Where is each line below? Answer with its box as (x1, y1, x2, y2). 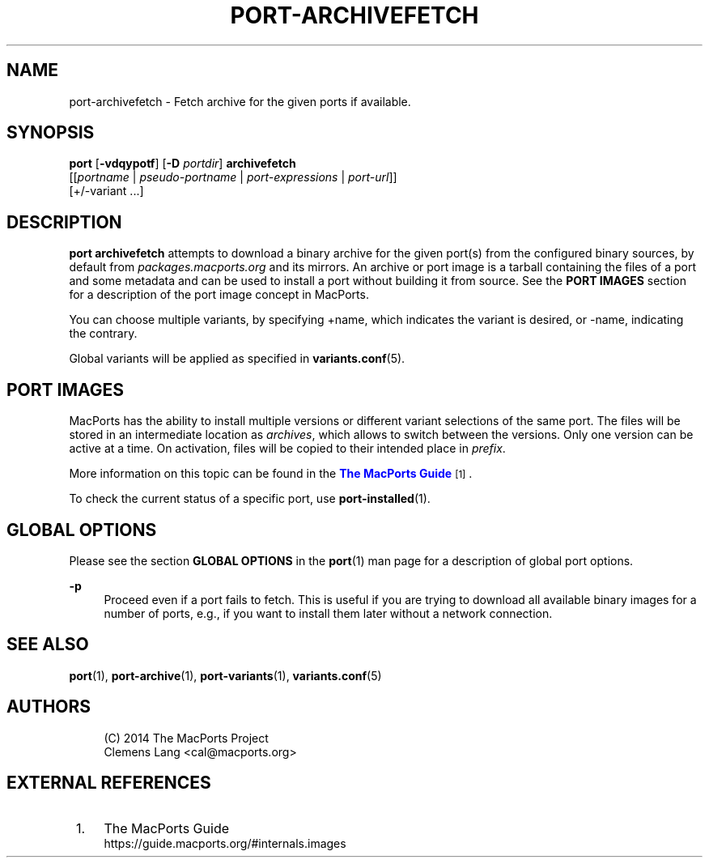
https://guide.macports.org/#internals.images (104, 836, 346, 850)
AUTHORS (6, 696, 91, 717)
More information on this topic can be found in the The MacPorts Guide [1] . (69, 466, 473, 481)
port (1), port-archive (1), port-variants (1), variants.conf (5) (69, 668, 382, 683)
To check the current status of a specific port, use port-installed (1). (69, 492, 431, 506)
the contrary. (69, 326, 138, 341)
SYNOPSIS (6, 122, 95, 143)
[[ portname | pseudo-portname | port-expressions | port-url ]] (69, 170, 397, 185)
